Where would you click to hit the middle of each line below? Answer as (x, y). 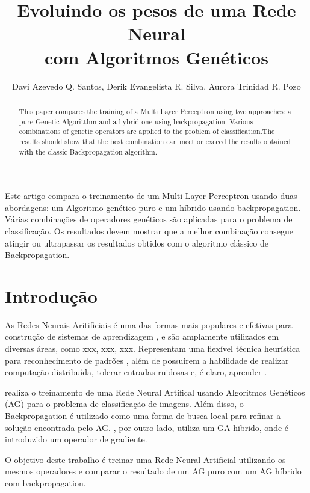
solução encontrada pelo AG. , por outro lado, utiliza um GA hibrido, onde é (147, 427)
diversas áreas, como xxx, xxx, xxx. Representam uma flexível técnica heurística (153, 348)
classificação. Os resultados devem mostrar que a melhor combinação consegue (149, 231)
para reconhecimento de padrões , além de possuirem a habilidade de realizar (147, 360)
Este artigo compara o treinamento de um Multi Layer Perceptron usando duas (151, 196)
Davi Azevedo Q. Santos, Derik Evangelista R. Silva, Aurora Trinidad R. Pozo (157, 86)
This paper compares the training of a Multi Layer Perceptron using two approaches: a (155, 111)
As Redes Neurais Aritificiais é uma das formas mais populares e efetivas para (149, 324)
